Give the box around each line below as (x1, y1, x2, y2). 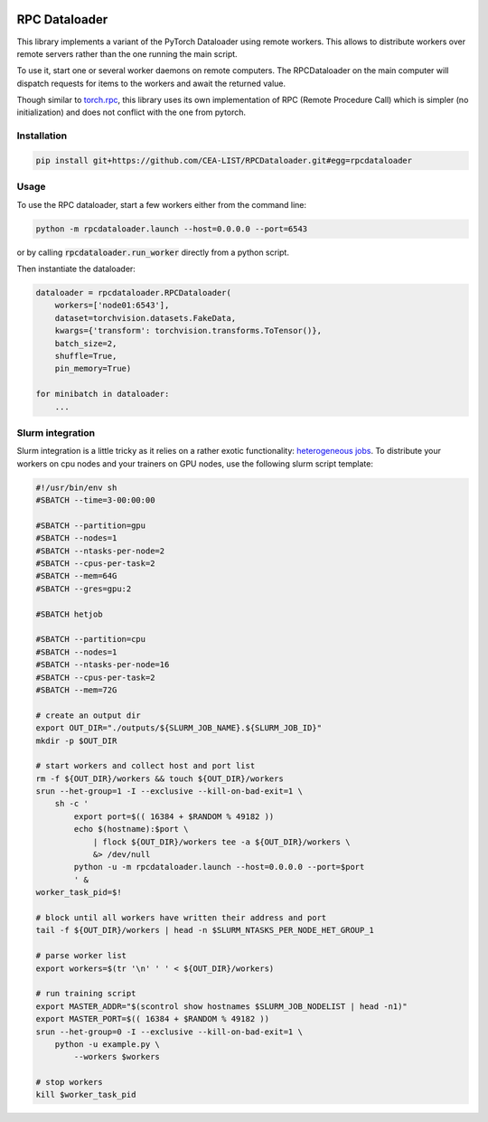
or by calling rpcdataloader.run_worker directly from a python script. (16, 247, 289, 258)
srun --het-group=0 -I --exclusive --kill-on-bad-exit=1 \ (35, 1026, 303, 1037)
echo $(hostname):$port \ (73, 824, 189, 834)
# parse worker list (35, 950, 127, 961)
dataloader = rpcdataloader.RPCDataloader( (35, 288, 232, 298)
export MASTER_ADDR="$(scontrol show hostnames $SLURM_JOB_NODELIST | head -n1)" (35, 1001, 408, 1012)
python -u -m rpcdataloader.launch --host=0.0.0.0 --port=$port (73, 862, 365, 872)
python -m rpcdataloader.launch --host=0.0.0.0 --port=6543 (35, 223, 308, 234)
